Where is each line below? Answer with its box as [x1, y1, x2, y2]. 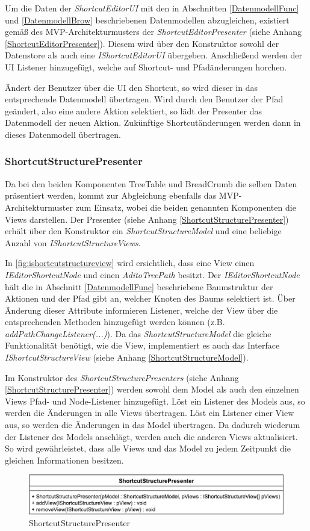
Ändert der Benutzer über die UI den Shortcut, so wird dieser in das [5, 81, 258, 93]
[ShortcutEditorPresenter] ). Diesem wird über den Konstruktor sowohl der [5, 37, 279, 49]
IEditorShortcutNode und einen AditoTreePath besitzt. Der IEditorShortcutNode [5, 268, 300, 281]
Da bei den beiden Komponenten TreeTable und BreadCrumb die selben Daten [5, 177, 297, 190]
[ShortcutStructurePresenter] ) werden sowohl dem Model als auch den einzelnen [5, 383, 299, 396]
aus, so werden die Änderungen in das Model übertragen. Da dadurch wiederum [5, 418, 300, 431]
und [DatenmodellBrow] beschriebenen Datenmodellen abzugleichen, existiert [5, 13, 290, 26]
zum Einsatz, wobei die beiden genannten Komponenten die [75, 200, 296, 213]
